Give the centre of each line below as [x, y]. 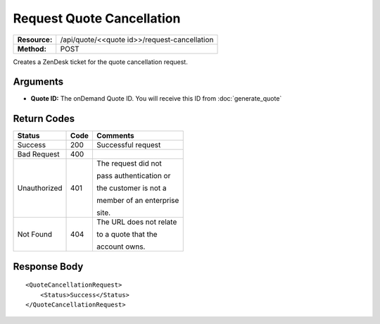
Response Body [48, 267]
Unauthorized [40, 188]
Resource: [35, 39]
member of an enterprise [138, 201]
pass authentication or [133, 176]
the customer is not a [131, 188]
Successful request [128, 145]
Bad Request [38, 154]
